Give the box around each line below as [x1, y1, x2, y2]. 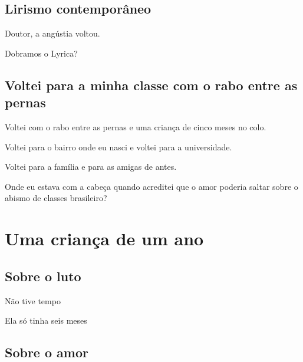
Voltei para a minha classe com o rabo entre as [5, 75, 298, 94]
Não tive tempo [5, 294, 61, 307]
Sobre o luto [5, 266, 81, 285]
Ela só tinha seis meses [5, 314, 87, 327]
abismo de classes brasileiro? [5, 192, 107, 204]
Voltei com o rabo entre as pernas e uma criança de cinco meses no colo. [5, 120, 266, 133]
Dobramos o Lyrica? [5, 47, 78, 59]
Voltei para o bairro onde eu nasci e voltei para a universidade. [5, 140, 232, 153]
